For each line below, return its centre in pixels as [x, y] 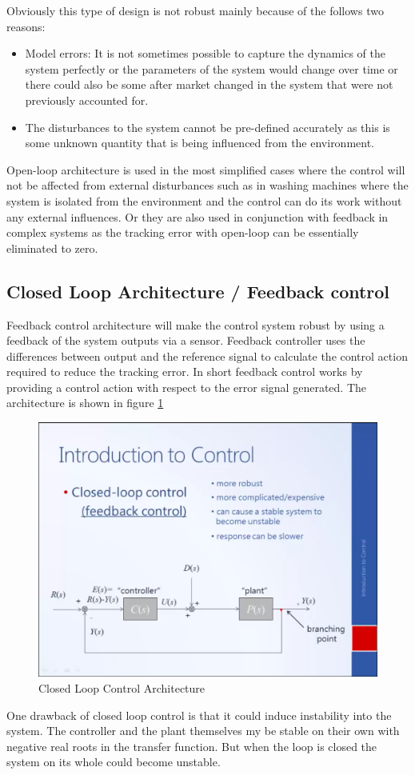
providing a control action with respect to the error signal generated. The [186, 387]
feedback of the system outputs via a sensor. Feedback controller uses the [186, 340]
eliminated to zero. [52, 248]
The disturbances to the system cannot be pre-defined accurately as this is [207, 127]
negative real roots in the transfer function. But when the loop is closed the [192, 746]
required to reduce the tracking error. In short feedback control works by [185, 372]
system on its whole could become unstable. [114, 762]
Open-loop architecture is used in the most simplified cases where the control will [206, 169]
